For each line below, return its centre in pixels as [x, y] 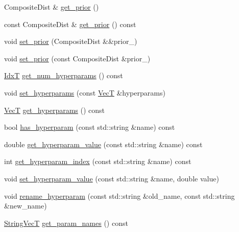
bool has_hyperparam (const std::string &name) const [90, 127]
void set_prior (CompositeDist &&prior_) [71, 41]
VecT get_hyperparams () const [55, 110]
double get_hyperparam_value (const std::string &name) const [103, 144]
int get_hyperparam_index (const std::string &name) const [98, 161]
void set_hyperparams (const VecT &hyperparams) [85, 92]
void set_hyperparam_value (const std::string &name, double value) [112, 178]
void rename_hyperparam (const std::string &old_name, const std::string [119, 195]
